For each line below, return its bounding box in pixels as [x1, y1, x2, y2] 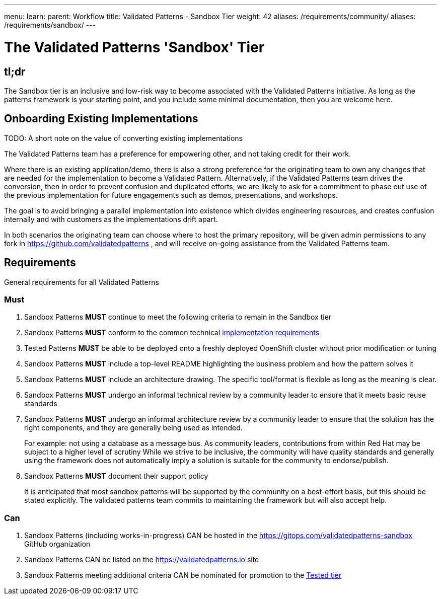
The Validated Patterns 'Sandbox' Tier [4, 38, 265, 56]
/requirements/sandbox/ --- [4, 21, 96, 29]
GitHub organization [24, 540, 91, 549]
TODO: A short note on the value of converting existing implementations [4, 133, 243, 142]
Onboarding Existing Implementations [4, 112, 198, 125]
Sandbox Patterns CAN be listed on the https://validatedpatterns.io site [24, 555, 259, 564]
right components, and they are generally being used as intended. [24, 423, 243, 432]
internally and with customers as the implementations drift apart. [4, 214, 218, 223]
